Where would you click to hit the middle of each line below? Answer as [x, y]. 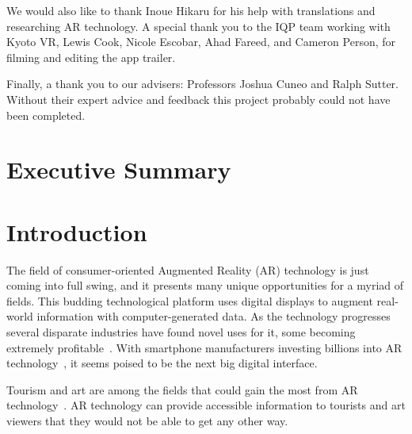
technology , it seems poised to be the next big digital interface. [162, 363]
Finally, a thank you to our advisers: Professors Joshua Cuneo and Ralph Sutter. [202, 84]
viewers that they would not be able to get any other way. [147, 421]
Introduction [77, 231]
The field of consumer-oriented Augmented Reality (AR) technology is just [188, 269]
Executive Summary [119, 169]
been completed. [46, 115]
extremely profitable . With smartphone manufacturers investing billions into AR [204, 347]
